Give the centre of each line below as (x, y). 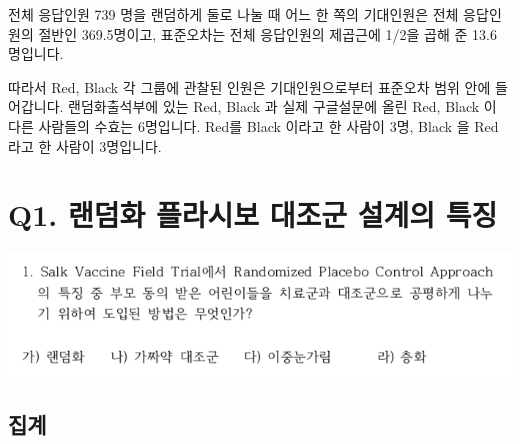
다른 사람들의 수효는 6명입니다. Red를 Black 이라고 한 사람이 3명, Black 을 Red (253, 125)
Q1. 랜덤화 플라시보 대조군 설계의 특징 (253, 214)
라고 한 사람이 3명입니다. (85, 145)
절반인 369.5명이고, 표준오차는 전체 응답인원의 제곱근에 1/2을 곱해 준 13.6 (267, 33)
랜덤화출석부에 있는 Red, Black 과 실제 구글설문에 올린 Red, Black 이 (282, 106)
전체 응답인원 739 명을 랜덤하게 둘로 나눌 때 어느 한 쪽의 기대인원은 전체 (233, 14)
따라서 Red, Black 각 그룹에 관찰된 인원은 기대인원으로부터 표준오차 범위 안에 (249, 86)
